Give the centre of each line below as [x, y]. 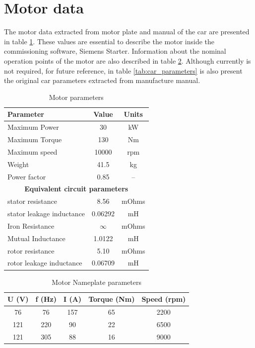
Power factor [27, 176]
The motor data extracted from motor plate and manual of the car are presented [127, 32]
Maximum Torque [35, 139]
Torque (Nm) [112, 299]
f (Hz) [46, 299]
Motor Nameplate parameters [96, 282]
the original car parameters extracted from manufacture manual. [102, 80]
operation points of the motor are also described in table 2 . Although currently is [127, 60]
